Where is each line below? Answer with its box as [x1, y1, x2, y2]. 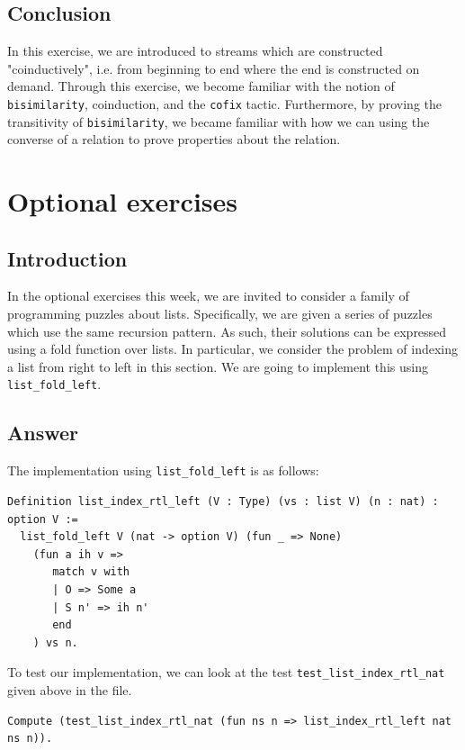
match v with [52, 565, 130, 579]
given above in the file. [7, 680, 132, 699]
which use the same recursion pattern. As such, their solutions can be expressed [7, 321, 447, 340]
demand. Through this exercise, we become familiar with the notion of [7, 77, 395, 95]
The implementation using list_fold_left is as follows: [7, 461, 319, 480]
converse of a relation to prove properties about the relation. [7, 130, 341, 149]
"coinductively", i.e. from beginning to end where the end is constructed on [7, 59, 420, 77]
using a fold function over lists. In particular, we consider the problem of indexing [7, 339, 459, 358]
